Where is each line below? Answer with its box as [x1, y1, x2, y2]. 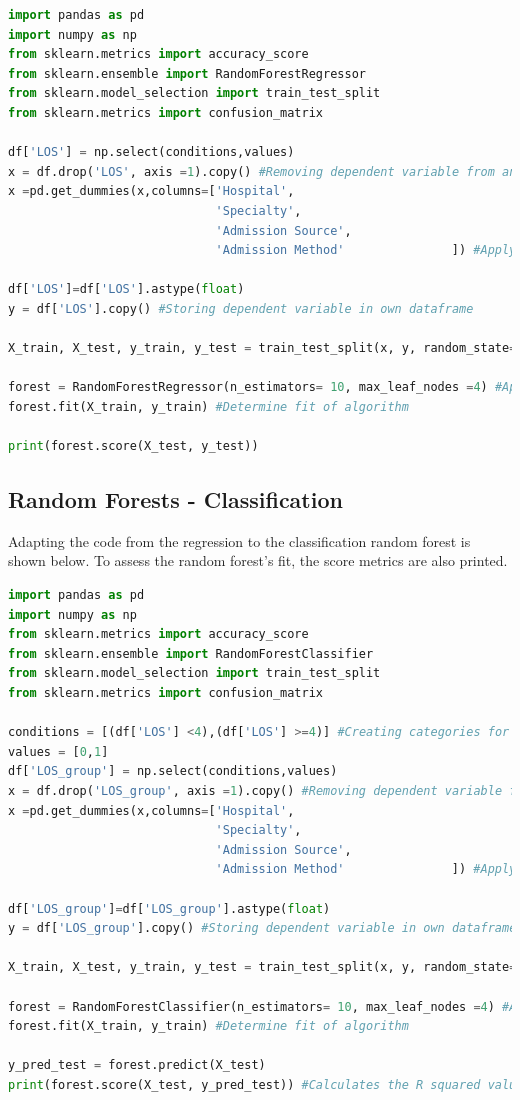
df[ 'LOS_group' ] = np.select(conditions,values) [8, 764, 338, 779]
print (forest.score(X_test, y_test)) [8, 439, 259, 454]
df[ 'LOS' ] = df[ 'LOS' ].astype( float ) [8, 282, 245, 297]
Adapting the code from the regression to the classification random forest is [8, 530, 471, 551]
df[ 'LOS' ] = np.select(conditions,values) [8, 145, 295, 160]
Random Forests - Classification [8, 484, 343, 515]
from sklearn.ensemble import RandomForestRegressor [8, 66, 366, 81]
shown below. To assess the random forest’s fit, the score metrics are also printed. [8, 550, 508, 571]
